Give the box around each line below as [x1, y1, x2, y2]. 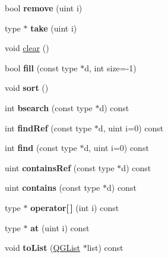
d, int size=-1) [84, 61, 137, 74]
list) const [87, 241, 123, 254]
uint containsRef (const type [5, 161, 115, 174]
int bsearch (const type [5, 101, 93, 114]
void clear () [5, 42, 49, 54]
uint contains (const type [5, 181, 100, 194]
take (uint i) [30, 21, 77, 34]
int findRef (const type [5, 121, 92, 134]
